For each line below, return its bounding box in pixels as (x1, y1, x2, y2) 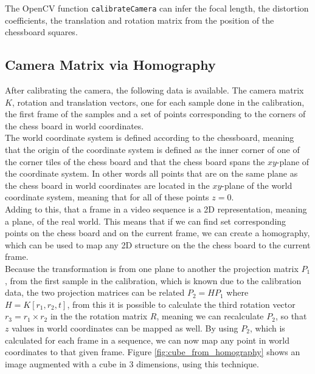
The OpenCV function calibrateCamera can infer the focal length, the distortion (5, 2, 309, 14)
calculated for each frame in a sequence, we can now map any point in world (5, 333, 289, 346)
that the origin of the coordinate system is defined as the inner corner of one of (5, 143, 300, 156)
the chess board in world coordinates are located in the (5, 178, 210, 191)
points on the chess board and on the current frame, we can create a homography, (5, 226, 310, 239)
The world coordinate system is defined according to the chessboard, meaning (5, 131, 294, 144)
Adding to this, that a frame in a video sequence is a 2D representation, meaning (5, 202, 307, 215)
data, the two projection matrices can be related (5, 286, 185, 299)
